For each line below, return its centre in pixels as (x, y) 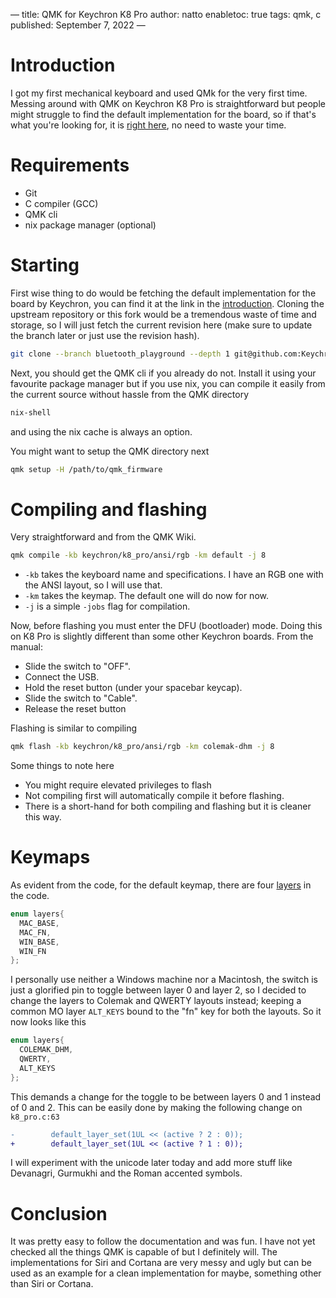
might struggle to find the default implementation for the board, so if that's (163, 114)
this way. (43, 817)
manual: (26, 647)
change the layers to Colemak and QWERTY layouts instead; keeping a (156, 1001)
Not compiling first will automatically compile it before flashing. (154, 796)
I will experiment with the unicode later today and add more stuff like (151, 1163)
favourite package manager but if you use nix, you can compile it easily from (168, 383)
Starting (45, 265)
